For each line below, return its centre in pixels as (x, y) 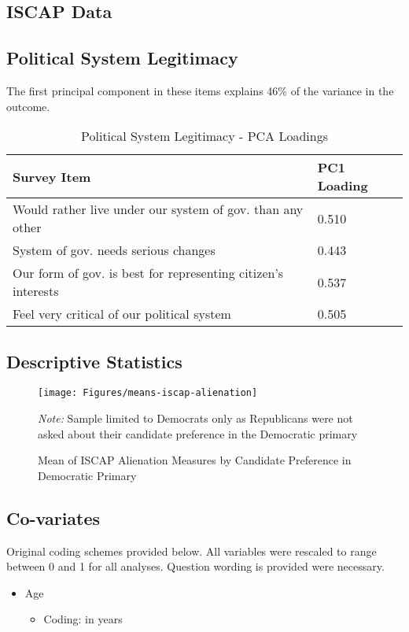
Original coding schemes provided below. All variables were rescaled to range (192, 551)
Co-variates (53, 517)
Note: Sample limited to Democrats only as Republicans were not (195, 418)
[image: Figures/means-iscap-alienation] (148, 393)
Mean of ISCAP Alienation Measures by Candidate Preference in (195, 460)
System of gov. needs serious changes (114, 250)
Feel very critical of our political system (122, 314)
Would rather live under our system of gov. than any (158, 209)
